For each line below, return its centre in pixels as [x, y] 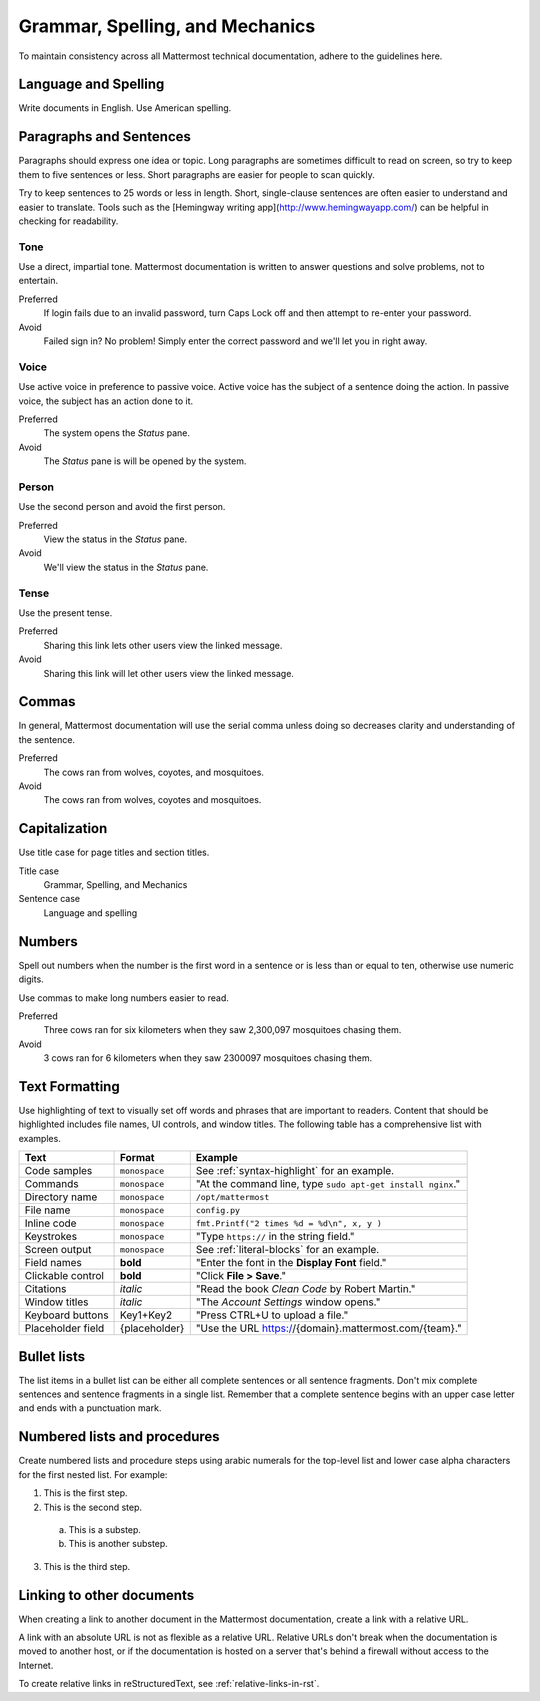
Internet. [36, 1665]
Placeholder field [64, 1328]
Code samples [58, 1171]
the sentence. [46, 739]
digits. [31, 979]
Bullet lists [51, 1356]
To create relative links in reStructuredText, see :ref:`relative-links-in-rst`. [169, 1684]
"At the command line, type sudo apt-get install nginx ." [328, 1184]
